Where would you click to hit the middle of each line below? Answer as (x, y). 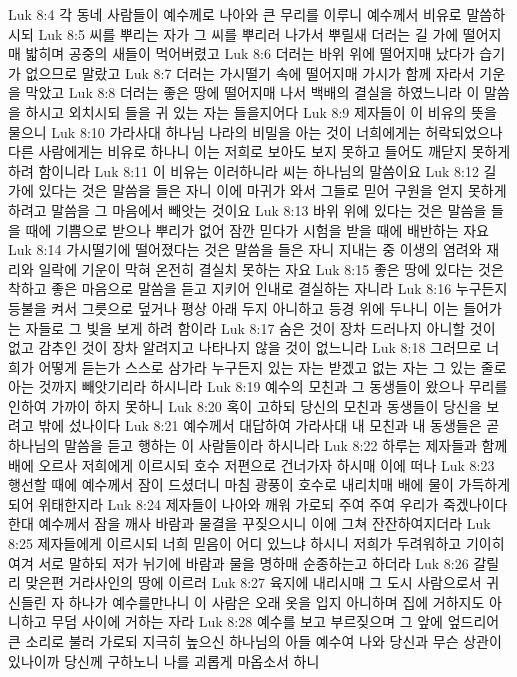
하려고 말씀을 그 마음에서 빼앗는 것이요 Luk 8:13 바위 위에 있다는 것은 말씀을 (247, 209)
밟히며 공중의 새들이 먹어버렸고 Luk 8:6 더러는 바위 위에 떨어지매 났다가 (250, 53)
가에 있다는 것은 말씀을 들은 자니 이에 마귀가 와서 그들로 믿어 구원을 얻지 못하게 (257, 190)
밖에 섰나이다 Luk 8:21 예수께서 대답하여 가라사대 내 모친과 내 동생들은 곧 (269, 425)
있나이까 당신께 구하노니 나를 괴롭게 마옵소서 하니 (164, 660)
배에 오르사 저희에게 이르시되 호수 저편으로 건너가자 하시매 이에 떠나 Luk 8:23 (251, 464)
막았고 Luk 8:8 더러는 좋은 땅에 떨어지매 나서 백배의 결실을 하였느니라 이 (252, 92)
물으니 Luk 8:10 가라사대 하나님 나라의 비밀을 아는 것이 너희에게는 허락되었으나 (255, 131)
